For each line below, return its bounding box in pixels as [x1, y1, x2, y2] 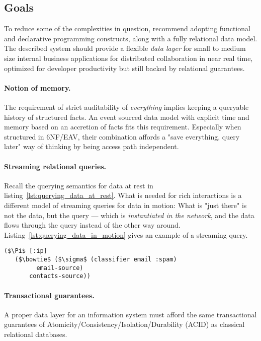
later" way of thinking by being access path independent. [4, 141, 179, 152]
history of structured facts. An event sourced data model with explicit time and [4, 111, 249, 122]
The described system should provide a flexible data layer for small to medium [4, 43, 246, 53]
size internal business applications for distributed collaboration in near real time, [4, 52, 253, 63]
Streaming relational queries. [4, 161, 107, 171]
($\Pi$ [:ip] [4, 247, 47, 255]
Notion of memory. [4, 82, 71, 93]
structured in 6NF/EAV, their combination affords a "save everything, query [4, 131, 240, 142]
